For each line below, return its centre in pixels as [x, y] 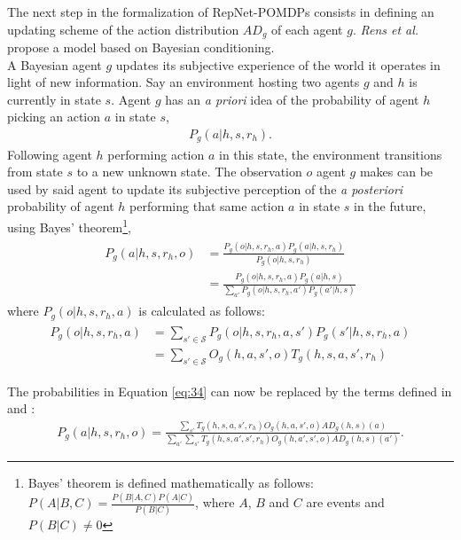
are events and [345, 502]
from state [35, 172]
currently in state [54, 99]
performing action [156, 154]
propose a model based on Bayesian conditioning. [141, 47]
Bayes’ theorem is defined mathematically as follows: [171, 483]
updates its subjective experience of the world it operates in [278, 64]
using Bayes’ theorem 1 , [70, 225]
